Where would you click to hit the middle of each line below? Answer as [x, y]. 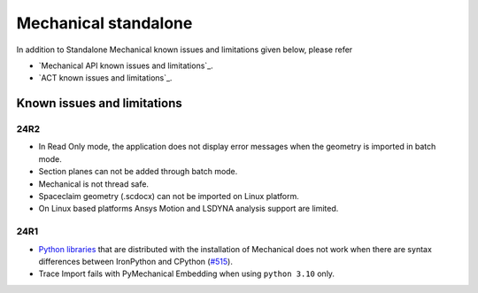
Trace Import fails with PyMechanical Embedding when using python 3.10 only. [187, 274]
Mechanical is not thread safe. [94, 184]
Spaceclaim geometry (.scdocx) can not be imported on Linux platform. [169, 197]
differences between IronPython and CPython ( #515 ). [136, 261]
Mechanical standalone [104, 23]
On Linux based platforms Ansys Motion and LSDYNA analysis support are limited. [189, 209]
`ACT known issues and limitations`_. [105, 78]
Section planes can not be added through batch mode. [138, 172]
